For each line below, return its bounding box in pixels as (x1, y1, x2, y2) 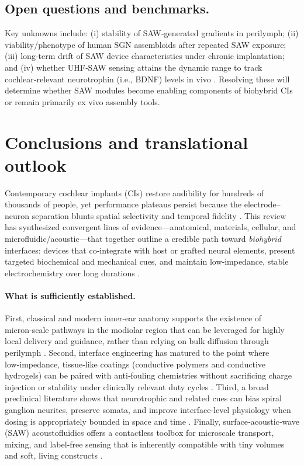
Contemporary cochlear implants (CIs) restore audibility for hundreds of (5, 186, 264, 199)
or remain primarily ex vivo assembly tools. (5, 95, 160, 107)
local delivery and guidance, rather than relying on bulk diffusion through (5, 335, 269, 347)
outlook (5, 152, 67, 176)
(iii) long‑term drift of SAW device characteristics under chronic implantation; (5, 50, 285, 62)
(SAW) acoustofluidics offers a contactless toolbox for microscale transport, (5, 426, 274, 439)
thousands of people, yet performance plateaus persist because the (5, 198, 242, 210)
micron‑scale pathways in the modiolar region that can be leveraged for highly (5, 323, 285, 335)
